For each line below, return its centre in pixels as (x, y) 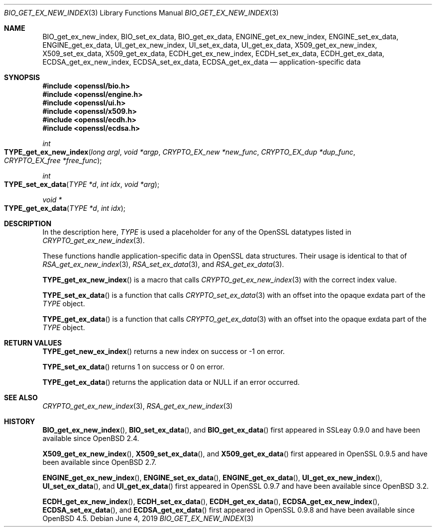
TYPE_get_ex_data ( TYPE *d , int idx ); (65, 208)
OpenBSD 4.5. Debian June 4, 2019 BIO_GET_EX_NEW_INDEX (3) (148, 518)
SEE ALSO (21, 398)
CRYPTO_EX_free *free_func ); (53, 160)
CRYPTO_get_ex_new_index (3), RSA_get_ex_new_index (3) (138, 406)
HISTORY (20, 421)
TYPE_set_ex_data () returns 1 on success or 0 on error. (134, 367)
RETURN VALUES (33, 343)
